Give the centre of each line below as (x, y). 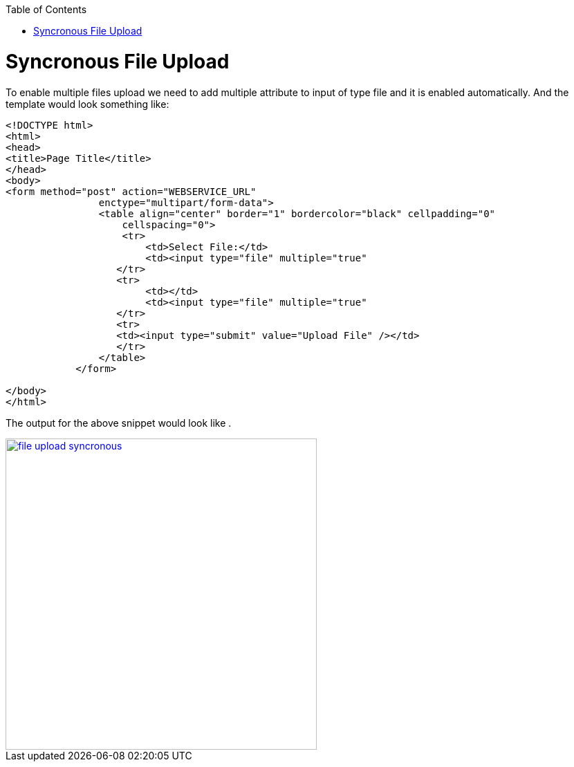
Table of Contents (46, 9)
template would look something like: (87, 104)
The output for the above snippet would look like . (119, 423)
